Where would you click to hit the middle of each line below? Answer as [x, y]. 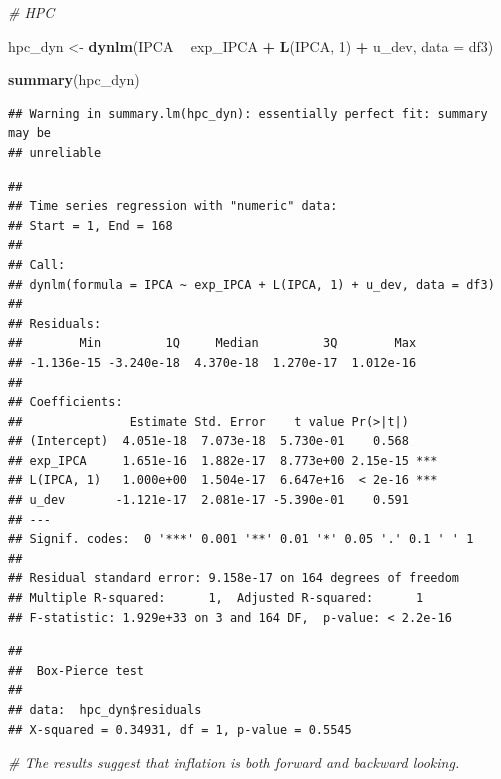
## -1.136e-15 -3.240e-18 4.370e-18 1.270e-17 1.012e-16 [212, 362]
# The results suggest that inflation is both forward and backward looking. [234, 762]
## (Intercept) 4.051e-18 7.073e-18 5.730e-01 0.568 [208, 441]
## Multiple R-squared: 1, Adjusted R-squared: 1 [216, 598]
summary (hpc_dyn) [74, 79]
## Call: [37, 264]
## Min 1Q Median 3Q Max [212, 343]
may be [29, 133]
